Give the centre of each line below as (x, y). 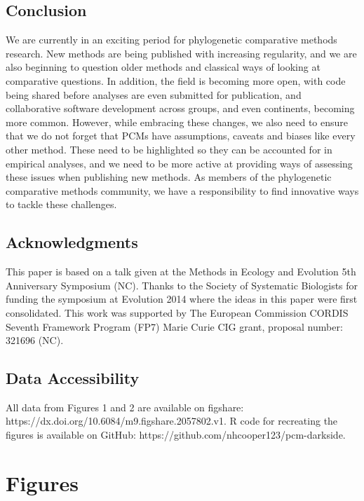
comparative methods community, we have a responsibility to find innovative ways (182, 190)
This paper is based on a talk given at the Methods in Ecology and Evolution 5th (181, 272)
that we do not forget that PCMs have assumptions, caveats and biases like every (181, 136)
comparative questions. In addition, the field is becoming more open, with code (176, 80)
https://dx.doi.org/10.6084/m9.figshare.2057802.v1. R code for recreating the (172, 421)
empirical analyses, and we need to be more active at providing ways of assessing (179, 163)
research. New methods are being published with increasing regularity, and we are (181, 53)
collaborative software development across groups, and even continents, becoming (180, 108)
